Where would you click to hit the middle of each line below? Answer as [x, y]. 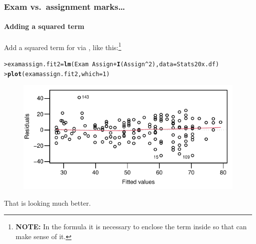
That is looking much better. [48, 203]
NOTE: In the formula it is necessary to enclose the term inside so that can [131, 227]
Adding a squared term [44, 26]
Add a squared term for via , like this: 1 [63, 46]
